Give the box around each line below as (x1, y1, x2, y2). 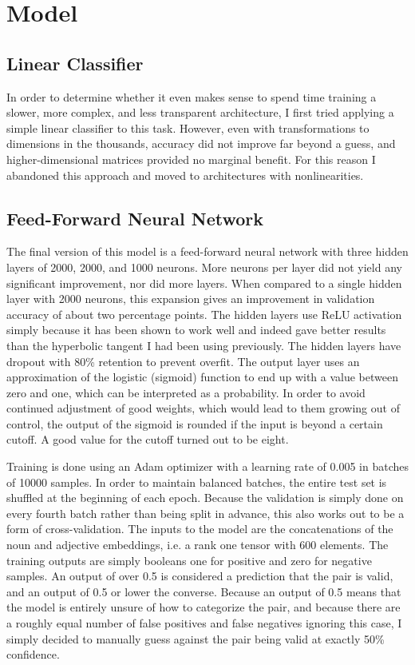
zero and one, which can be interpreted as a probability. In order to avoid (6, 384, 366, 400)
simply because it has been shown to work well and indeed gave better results (6, 321, 386, 338)
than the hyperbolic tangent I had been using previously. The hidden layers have (6, 336, 401, 353)
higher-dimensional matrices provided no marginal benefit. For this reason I (6, 150, 376, 167)
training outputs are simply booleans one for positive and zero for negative (6, 552, 372, 568)
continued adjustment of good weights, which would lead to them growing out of (6, 400, 400, 416)
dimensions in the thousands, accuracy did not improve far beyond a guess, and (6, 135, 396, 152)
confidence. (6, 646, 60, 663)
